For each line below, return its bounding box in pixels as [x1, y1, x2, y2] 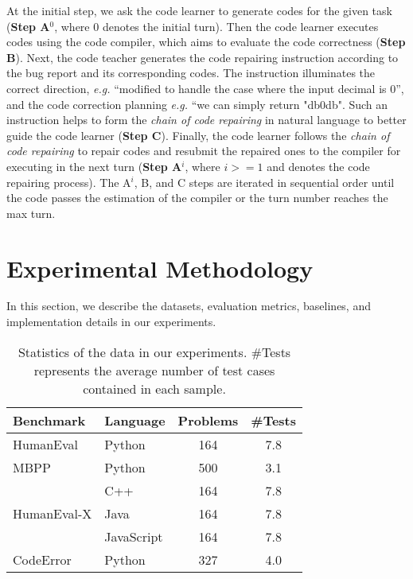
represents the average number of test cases [33, 360, 275, 379]
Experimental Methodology [6, 251, 314, 284]
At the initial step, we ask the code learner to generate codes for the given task [6, 2, 392, 18]
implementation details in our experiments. [6, 313, 216, 330]
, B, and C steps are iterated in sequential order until [134, 173, 395, 190]
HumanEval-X [13, 503, 92, 523]
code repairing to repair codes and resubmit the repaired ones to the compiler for [6, 142, 401, 159]
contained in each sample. [83, 379, 226, 398]
